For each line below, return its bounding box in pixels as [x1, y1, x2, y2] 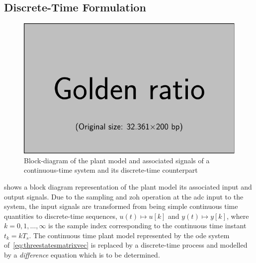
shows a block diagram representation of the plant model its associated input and [4, 181, 252, 192]
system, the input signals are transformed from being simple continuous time [4, 201, 238, 211]
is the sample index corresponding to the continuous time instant [48, 220, 247, 231]
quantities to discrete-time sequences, [4, 210, 117, 221]
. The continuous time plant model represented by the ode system [29, 230, 230, 240]
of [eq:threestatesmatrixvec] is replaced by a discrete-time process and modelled [4, 240, 248, 250]
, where [226, 210, 249, 221]
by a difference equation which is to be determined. [4, 250, 160, 260]
